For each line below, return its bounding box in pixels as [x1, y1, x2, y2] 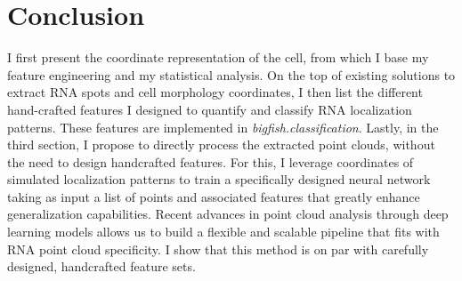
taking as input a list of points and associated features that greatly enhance [7, 187, 420, 205]
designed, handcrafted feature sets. [7, 257, 196, 276]
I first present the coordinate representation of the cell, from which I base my [7, 48, 429, 67]
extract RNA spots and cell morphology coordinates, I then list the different [7, 83, 423, 101]
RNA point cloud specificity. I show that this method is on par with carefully [7, 239, 429, 258]
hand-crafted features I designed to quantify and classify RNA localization [7, 100, 412, 118]
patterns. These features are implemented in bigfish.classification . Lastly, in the [7, 117, 439, 136]
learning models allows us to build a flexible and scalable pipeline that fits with [7, 222, 440, 241]
